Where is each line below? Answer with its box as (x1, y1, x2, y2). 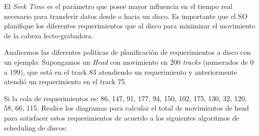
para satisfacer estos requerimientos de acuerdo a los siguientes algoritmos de (4, 112, 240, 123)
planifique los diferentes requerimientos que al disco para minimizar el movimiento (4, 20, 256, 31)
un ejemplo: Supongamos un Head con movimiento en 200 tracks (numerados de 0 (4, 56, 254, 67)
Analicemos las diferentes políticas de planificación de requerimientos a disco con (4, 47, 251, 57)
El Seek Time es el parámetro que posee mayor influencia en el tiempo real (4, 1, 233, 11)
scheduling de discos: (4, 122, 67, 133)
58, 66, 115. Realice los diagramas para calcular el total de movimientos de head (4, 103, 249, 113)
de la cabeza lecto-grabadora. (4, 30, 93, 40)
